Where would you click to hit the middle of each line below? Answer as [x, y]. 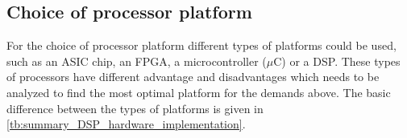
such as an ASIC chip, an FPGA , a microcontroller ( [137, 61]
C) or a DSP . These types [337, 61]
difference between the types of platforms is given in [135, 108]
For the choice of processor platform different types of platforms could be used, [201, 45]
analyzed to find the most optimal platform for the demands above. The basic [199, 92]
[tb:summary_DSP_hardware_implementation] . [126, 124]
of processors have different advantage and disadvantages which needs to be [193, 77]
